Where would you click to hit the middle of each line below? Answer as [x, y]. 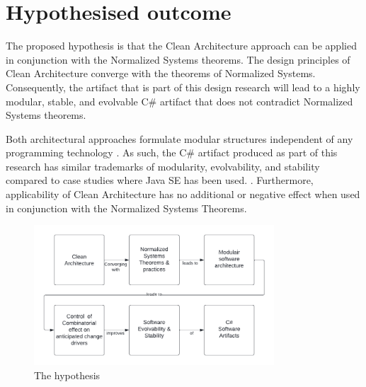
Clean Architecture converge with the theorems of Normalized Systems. [161, 73]
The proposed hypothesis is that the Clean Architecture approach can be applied [181, 46]
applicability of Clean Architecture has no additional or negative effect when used [183, 194]
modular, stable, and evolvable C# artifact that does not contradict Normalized [179, 101]
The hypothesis [67, 375]
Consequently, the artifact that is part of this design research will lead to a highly [183, 87]
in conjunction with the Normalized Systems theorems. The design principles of [178, 59]
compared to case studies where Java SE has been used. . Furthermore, [160, 180]
